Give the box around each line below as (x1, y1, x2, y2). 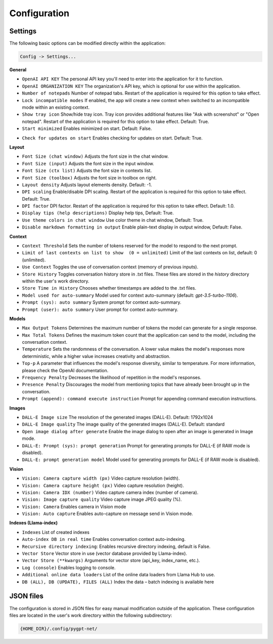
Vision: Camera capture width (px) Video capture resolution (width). (22, 475, 180, 481)
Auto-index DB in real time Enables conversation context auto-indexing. (22, 536, 186, 542)
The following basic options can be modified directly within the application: (9, 40, 166, 47)
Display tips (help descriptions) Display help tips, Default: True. (22, 210, 174, 216)
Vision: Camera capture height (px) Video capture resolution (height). (22, 482, 184, 488)
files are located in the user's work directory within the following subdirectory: (9, 612, 172, 618)
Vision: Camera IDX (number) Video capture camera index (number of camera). (22, 489, 199, 495)
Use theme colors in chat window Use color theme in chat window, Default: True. (22, 217, 204, 223)
